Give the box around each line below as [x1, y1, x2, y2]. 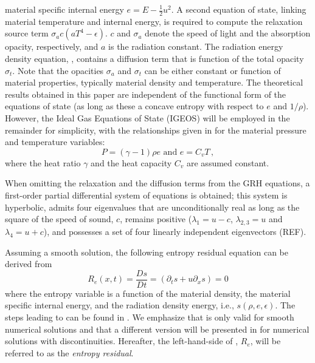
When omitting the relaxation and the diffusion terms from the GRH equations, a [5, 177, 310, 189]
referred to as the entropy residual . [5, 346, 134, 359]
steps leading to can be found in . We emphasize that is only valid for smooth [5, 310, 294, 323]
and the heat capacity [91, 156, 172, 169]
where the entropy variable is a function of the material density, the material [5, 287, 291, 299]
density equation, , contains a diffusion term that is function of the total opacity [5, 52, 304, 65]
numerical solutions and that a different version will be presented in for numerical [5, 322, 310, 335]
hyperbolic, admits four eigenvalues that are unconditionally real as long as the [5, 200, 300, 213]
